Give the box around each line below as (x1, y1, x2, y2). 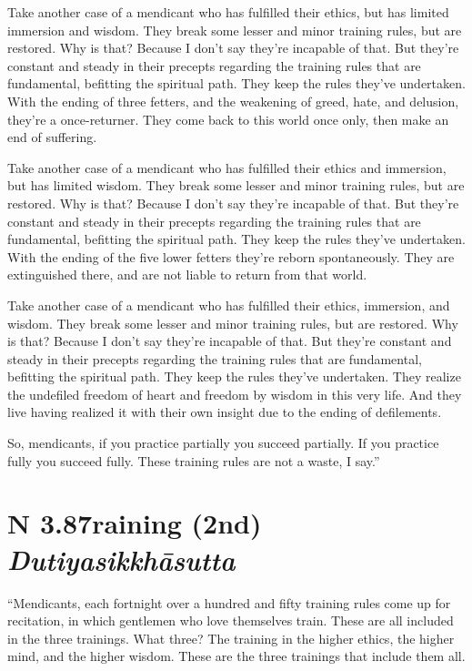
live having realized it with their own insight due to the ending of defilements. (7, 402, 442, 422)
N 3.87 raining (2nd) (7, 504, 262, 542)
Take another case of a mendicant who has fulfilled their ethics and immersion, (7, 158, 447, 177)
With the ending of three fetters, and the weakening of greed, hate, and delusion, (7, 91, 459, 110)
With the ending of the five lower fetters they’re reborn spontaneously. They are (7, 247, 455, 266)
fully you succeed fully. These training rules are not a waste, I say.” (7, 451, 380, 470)
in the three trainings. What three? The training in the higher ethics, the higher (7, 628, 455, 647)
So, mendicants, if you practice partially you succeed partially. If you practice (7, 433, 439, 452)
